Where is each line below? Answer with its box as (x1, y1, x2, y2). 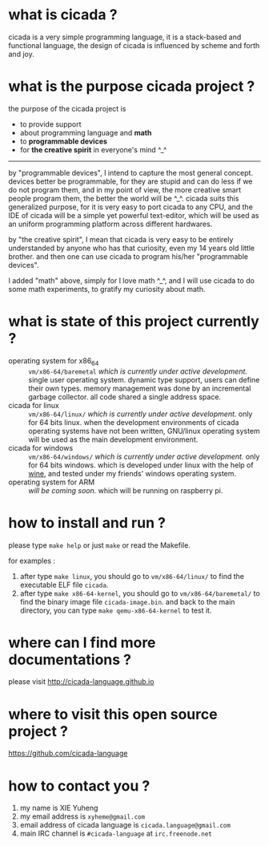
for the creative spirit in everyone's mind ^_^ (19, 144, 167, 154)
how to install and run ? (8, 513, 167, 532)
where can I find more (8, 633, 156, 651)
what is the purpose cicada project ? (8, 78, 255, 95)
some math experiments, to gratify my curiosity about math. (8, 284, 206, 293)
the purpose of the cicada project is (8, 103, 126, 113)
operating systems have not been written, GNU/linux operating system (28, 426, 260, 435)
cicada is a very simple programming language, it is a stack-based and (8, 32, 242, 42)
